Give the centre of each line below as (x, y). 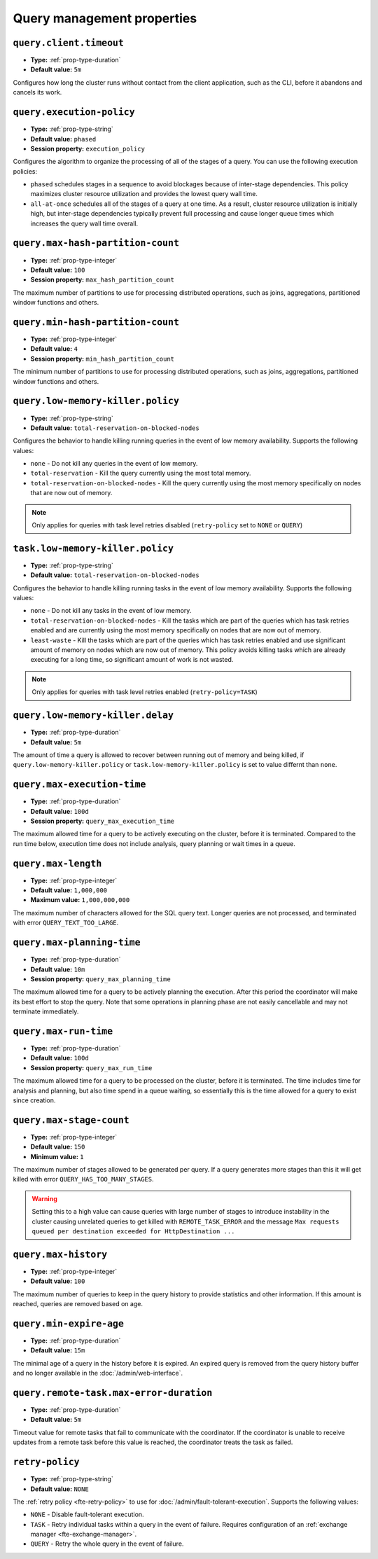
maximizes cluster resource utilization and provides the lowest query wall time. (144, 194)
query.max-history (60, 1254)
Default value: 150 (58, 1147)
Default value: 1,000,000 (69, 890)
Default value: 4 (54, 349)
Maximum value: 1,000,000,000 (80, 900)
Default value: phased (63, 139)
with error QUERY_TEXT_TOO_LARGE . (66, 923)
